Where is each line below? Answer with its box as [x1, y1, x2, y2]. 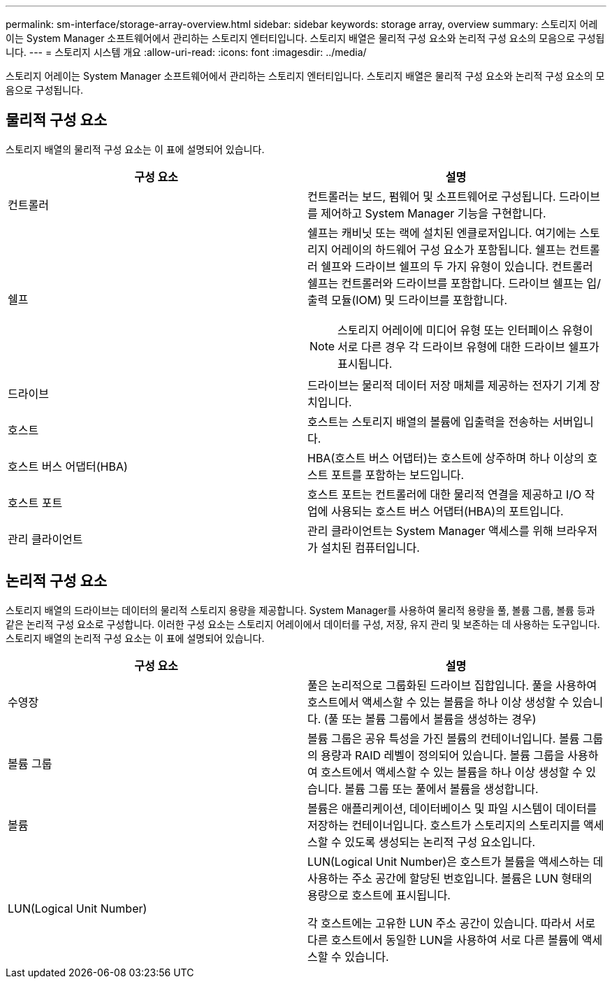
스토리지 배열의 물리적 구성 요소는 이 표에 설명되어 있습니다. [6, 143, 265, 155]
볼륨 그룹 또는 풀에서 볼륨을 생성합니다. [344, 781, 539, 796]
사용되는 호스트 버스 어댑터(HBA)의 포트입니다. [330, 504, 564, 518]
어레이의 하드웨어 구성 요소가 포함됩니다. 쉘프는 [330, 242, 567, 257]
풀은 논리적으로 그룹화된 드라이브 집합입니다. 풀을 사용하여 [307, 678, 597, 692]
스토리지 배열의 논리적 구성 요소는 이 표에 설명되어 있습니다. [6, 632, 265, 644]
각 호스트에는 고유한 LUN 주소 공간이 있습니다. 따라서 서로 [307, 915, 596, 930]
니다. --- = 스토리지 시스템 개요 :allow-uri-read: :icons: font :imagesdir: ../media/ [6, 46, 367, 58]
